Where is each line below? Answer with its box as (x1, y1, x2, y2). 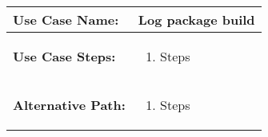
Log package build (138, 10, 255, 29)
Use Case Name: (13, 10, 119, 29)
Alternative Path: (13, 96, 126, 114)
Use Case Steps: (13, 47, 116, 65)
